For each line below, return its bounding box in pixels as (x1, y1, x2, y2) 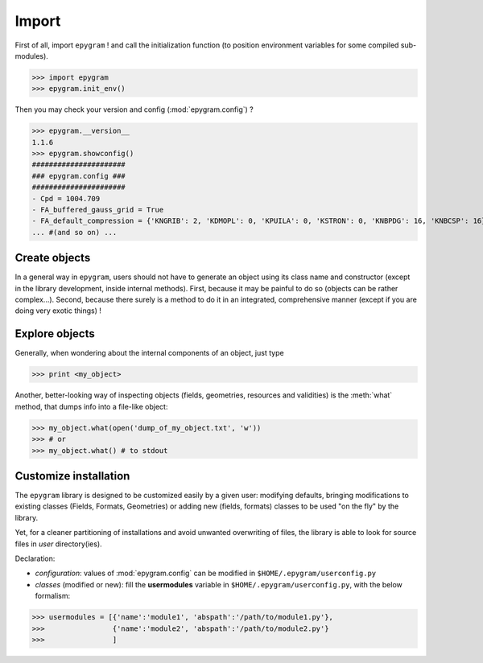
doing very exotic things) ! (14, 306, 102, 315)
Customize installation (14, 469, 130, 483)
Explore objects (14, 327, 96, 341)
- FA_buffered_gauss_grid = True (31, 205, 164, 215)
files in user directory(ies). (14, 539, 102, 549)
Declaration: (14, 554, 56, 563)
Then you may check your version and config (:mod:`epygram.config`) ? (14, 105, 254, 114)
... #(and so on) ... (31, 228, 118, 237)
